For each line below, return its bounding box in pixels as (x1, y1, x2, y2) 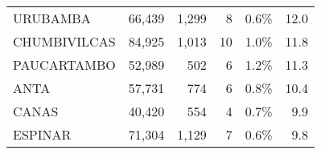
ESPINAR (13, 125, 72, 144)
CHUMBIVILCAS (13, 32, 116, 51)
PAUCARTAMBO (13, 55, 116, 74)
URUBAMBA (13, 9, 91, 27)
